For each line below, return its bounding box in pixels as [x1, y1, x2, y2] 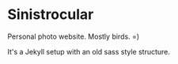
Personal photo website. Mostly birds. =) [7, 32, 140, 41]
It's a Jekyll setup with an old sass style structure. [7, 47, 171, 56]
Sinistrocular [7, 6, 94, 24]
